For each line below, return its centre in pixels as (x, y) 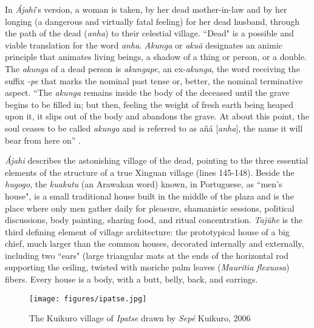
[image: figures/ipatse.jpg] (88, 299)
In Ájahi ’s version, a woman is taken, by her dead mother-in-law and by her (146, 9)
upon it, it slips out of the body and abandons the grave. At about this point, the (157, 116)
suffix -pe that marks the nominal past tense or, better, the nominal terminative (154, 80)
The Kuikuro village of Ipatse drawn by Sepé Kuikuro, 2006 (140, 318)
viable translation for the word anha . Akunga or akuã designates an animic (144, 45)
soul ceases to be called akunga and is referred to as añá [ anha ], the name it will (154, 128)
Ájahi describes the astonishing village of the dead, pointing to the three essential (157, 160)
